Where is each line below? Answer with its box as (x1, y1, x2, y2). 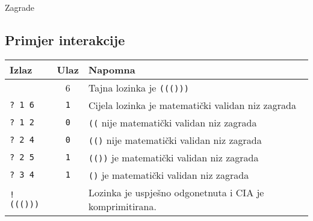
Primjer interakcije (5, 30, 125, 49)
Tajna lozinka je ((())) (88, 80, 189, 95)
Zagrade (5, 1, 35, 13)
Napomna (88, 62, 135, 76)
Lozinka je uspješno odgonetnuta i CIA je (88, 185, 264, 199)
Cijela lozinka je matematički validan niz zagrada (88, 98, 296, 112)
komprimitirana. (88, 199, 156, 213)
